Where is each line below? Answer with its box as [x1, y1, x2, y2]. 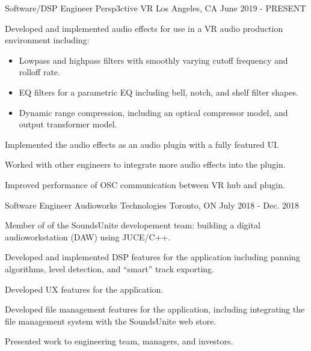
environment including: [5, 34, 90, 46]
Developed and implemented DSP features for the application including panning [5, 251, 300, 263]
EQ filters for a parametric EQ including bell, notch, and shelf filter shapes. [19, 85, 298, 98]
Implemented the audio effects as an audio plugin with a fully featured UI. [5, 138, 279, 150]
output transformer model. [19, 118, 117, 130]
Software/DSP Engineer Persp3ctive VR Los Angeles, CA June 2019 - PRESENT [5, 2, 306, 14]
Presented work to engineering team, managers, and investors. [5, 335, 233, 347]
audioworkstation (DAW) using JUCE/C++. [5, 230, 171, 243]
